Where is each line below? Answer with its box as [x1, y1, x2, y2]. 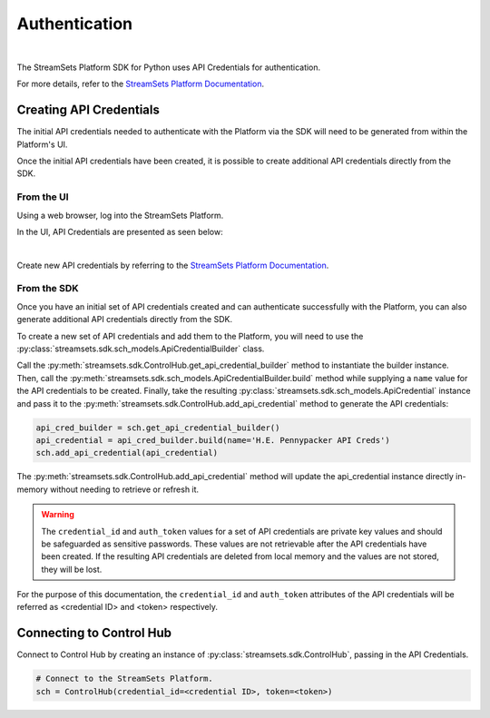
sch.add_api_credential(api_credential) [35, 448, 218, 458]
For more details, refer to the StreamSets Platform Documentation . [16, 78, 265, 90]
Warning [41, 509, 74, 520]
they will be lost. [41, 564, 103, 575]
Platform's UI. [16, 139, 68, 150]
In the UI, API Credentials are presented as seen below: [16, 226, 223, 237]
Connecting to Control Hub [16, 625, 172, 641]
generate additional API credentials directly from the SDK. [16, 314, 233, 325]
